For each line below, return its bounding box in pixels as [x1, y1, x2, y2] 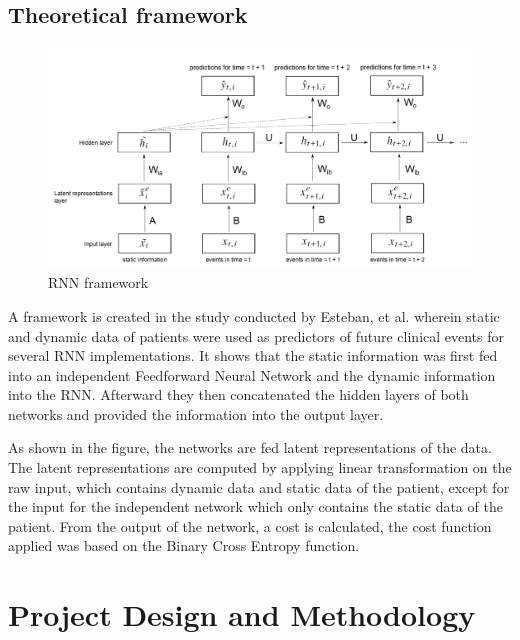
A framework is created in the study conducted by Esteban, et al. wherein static [8, 305, 500, 326]
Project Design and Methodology [8, 594, 476, 635]
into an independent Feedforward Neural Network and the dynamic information [8, 364, 496, 385]
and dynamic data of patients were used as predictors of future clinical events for [8, 325, 505, 346]
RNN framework [48, 272, 149, 293]
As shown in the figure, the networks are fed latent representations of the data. [8, 437, 492, 458]
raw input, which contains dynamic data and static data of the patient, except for [8, 476, 510, 497]
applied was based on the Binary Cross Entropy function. [8, 535, 360, 556]
